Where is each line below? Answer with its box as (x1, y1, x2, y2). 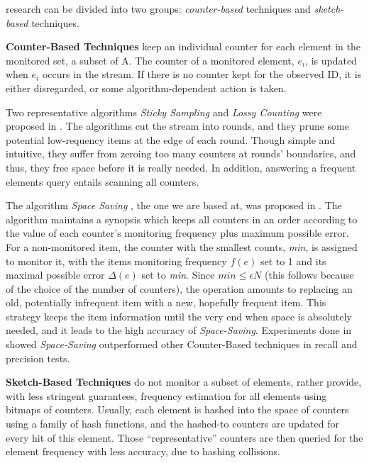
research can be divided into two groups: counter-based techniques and (6, 1, 311, 16)
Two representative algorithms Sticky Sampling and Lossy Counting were (6, 104, 322, 119)
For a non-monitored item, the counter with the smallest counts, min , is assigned (6, 239, 358, 254)
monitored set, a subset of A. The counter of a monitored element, (6, 52, 294, 67)
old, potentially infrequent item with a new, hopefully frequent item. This (6, 295, 326, 310)
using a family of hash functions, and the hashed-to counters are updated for (6, 416, 339, 431)
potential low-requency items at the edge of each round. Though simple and (6, 132, 336, 147)
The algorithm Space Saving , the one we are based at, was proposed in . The (6, 198, 342, 213)
